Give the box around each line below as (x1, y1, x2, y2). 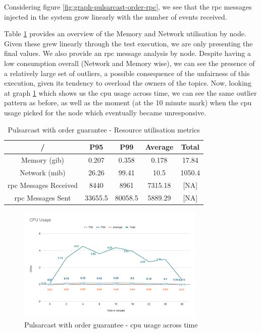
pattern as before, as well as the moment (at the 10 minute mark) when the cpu (4, 97, 252, 108)
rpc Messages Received (8, 179, 78, 190)
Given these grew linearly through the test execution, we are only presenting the (4, 38, 253, 48)
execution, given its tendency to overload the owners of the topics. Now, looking (4, 78, 251, 88)
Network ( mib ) (20, 167, 66, 177)
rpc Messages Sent (14, 192, 71, 203)
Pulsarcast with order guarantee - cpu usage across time (24, 319, 198, 329)
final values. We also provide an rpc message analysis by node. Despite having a (4, 48, 251, 58)
